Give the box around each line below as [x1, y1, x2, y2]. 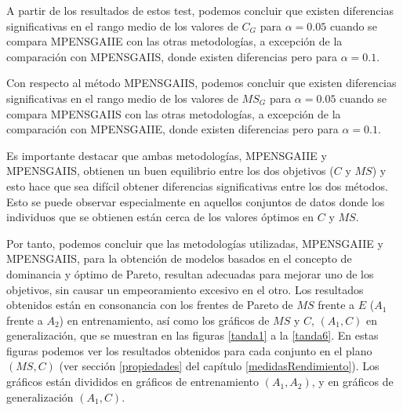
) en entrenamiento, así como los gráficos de [59, 311, 270, 328]
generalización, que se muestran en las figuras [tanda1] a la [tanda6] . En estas [6, 327, 379, 344]
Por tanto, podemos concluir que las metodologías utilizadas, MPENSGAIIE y [6, 235, 383, 251]
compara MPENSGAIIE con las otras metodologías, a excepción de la [6, 33, 343, 49]
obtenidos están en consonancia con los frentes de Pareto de [6, 296, 293, 313]
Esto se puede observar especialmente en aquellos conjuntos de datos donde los [6, 193, 385, 209]
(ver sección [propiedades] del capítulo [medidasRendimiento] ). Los [59, 358, 379, 374]
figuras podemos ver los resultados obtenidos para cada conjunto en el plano [6, 342, 372, 358]
